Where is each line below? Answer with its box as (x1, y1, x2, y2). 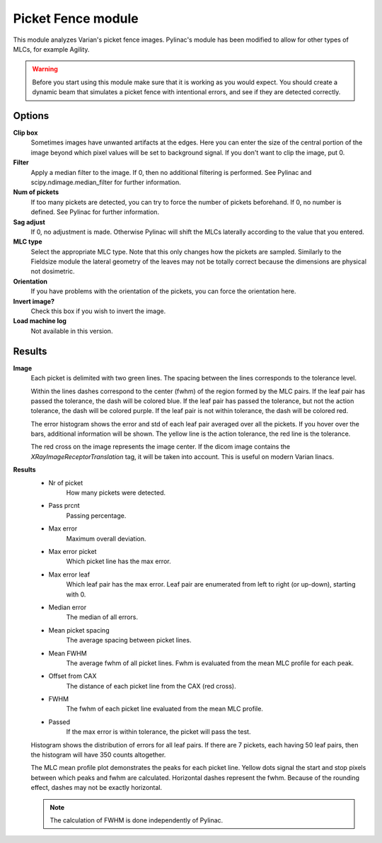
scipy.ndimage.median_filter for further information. (30, 178, 182, 186)
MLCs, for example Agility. (13, 45, 90, 53)
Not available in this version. (30, 327, 113, 335)
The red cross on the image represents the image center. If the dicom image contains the (30, 443, 290, 451)
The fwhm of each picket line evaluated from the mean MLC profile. (66, 705, 263, 713)
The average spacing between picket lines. (66, 636, 192, 645)
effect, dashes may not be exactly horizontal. (30, 783, 163, 792)
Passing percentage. (66, 511, 127, 520)
